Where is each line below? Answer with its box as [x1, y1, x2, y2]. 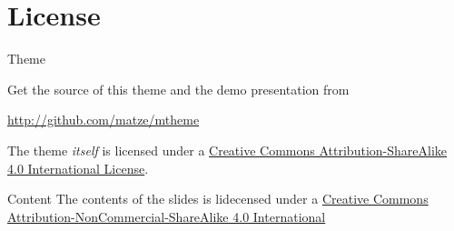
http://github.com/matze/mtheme [7, 110, 200, 129]
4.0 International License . [7, 158, 149, 177]
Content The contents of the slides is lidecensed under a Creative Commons [7, 189, 429, 208]
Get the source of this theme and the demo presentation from [7, 79, 350, 98]
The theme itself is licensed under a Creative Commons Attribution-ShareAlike [7, 140, 447, 159]
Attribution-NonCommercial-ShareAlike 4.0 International [7, 206, 326, 226]
